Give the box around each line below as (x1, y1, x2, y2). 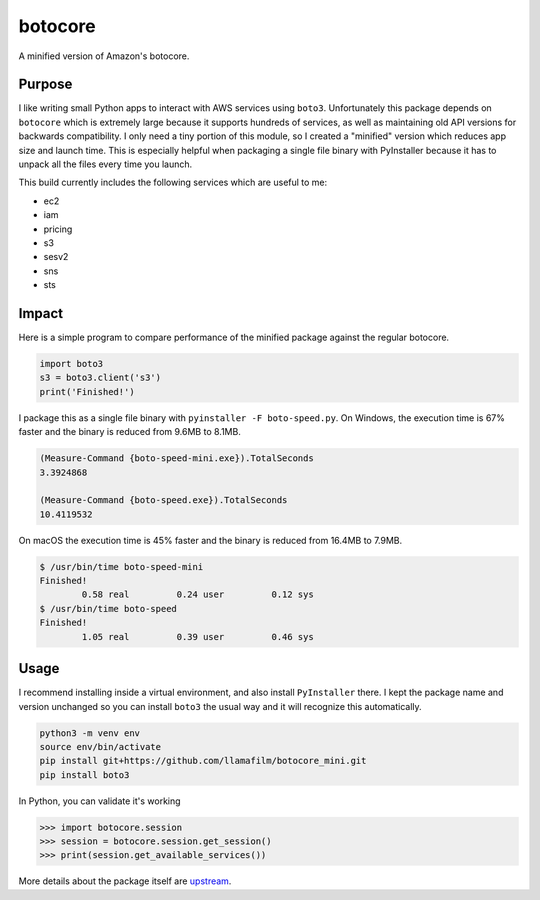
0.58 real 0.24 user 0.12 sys (81, 589, 314, 600)
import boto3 (39, 358, 104, 370)
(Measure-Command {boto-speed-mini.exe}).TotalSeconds (39, 453, 314, 464)
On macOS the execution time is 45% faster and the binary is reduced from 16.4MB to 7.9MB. (18, 534, 403, 546)
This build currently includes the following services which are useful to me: (18, 176, 328, 189)
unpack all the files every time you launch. (18, 158, 193, 170)
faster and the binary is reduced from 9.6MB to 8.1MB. (18, 426, 242, 438)
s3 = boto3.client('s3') (39, 372, 162, 384)
